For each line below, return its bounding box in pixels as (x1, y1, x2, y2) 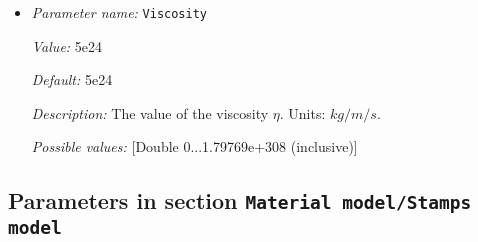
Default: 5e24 (31, 69, 113, 90)
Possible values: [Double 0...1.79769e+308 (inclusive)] (31, 136, 358, 157)
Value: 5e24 (31, 35, 103, 56)
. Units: (279, 102, 326, 123)
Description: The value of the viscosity (31, 102, 269, 123)
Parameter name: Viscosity (31, 2, 208, 22)
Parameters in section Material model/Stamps (8, 185, 472, 216)
